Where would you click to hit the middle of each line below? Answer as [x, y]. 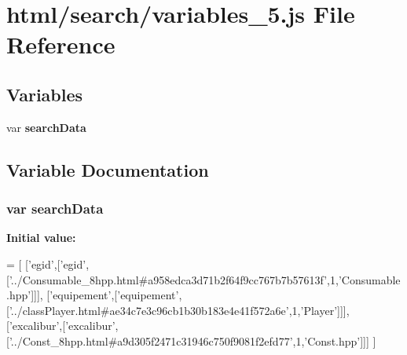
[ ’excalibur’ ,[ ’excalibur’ [61, 326]
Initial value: [41, 238]
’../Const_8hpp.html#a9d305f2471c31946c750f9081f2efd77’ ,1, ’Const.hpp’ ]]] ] [192, 340]
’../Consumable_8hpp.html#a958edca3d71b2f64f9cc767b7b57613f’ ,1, [174, 279]
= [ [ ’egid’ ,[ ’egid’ [46, 264]
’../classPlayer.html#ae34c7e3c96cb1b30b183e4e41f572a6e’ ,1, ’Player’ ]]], [179, 310]
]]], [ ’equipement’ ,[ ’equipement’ [105, 295]
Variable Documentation [108, 169]
